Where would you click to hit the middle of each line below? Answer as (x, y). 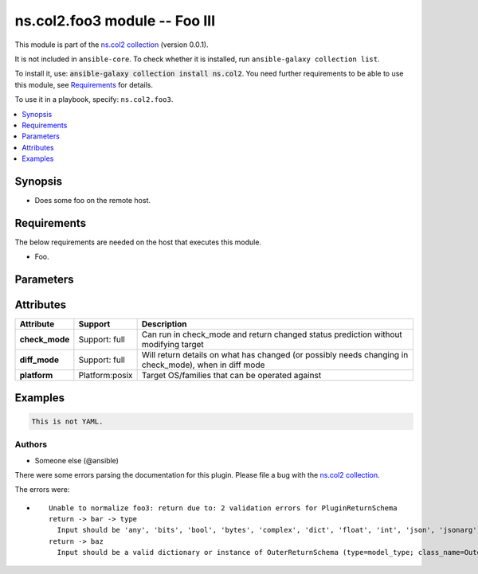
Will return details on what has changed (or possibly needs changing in (275, 355)
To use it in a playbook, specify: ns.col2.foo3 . (94, 100)
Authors (31, 444)
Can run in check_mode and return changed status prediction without (272, 334)
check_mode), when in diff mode (203, 365)
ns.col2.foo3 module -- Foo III (115, 21)
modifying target (173, 345)
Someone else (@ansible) (77, 460)
